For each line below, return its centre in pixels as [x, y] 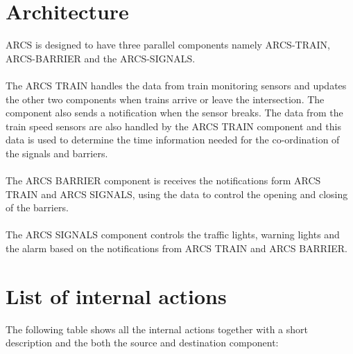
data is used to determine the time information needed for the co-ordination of [173, 140]
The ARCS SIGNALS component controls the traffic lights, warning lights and [173, 234]
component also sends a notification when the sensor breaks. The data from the [174, 113]
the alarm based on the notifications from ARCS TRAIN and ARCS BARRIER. [176, 248]
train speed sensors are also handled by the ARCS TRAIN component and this [173, 126]
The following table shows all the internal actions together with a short [157, 329]
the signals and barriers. [57, 153]
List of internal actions [116, 295]
